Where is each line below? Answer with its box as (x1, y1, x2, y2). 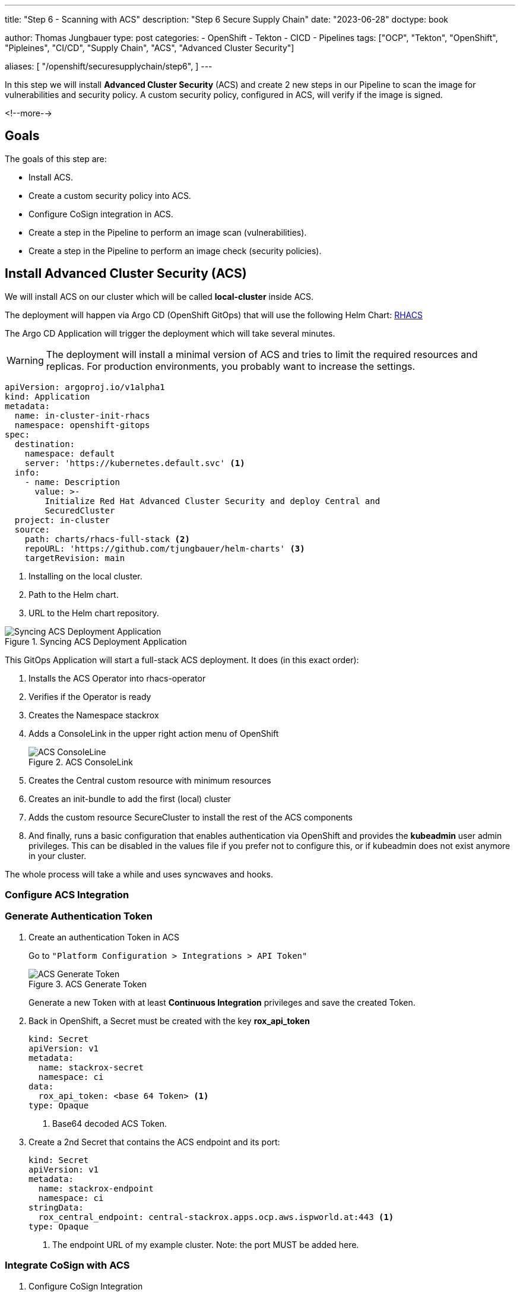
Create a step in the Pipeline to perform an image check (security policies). (28, 245, 322, 256)
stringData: (28, 1202, 84, 1212)
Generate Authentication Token (5, 910, 153, 923)
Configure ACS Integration (5, 889, 129, 901)
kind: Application (5, 391, 90, 401)
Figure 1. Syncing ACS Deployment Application (5, 636, 187, 647)
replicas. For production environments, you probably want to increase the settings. (46, 360, 415, 372)
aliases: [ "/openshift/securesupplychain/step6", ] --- (5, 61, 213, 71)
